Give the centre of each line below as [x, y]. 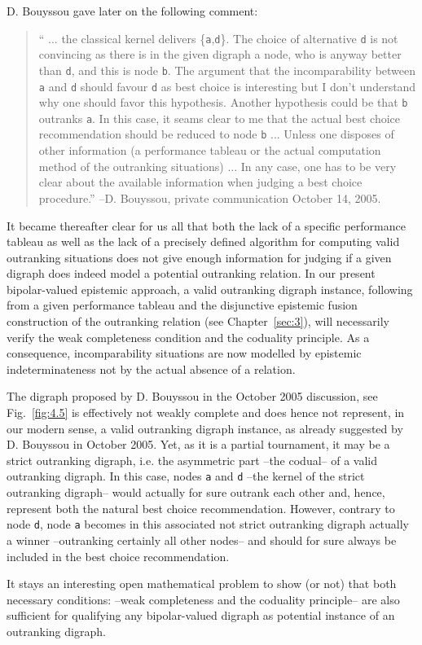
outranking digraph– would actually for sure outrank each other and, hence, [196, 492]
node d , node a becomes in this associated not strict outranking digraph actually [208, 524]
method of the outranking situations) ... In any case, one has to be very [218, 166]
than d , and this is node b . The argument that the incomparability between [227, 70]
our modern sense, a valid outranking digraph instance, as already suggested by [205, 428]
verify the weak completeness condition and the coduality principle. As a [188, 337]
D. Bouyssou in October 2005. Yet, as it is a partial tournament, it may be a [198, 444]
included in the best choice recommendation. [118, 556]
